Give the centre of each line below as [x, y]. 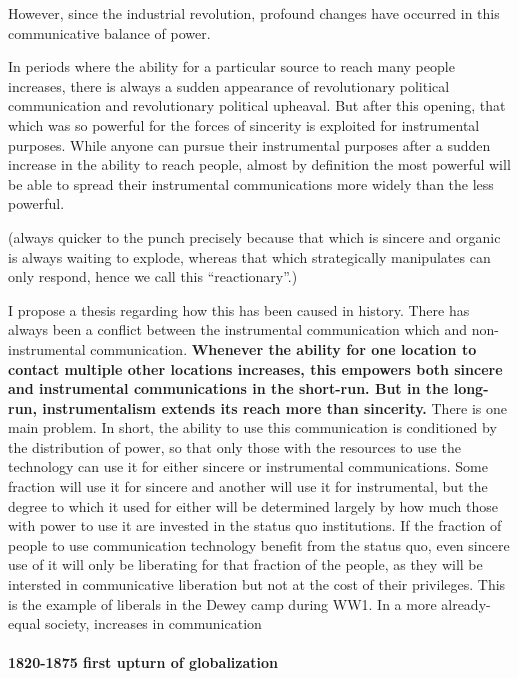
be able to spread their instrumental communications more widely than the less [251, 183]
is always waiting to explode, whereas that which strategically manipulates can [249, 256]
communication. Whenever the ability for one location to [283, 348]
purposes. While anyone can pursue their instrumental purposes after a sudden [249, 144]
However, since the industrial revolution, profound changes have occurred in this [254, 13]
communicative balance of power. [109, 32]
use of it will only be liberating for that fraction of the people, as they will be [245, 564]
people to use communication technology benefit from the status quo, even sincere [259, 544]
